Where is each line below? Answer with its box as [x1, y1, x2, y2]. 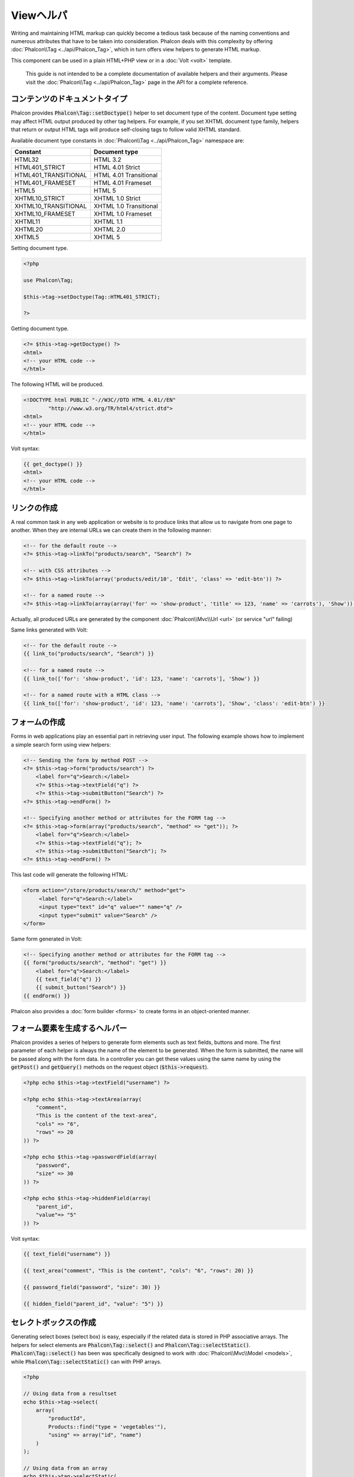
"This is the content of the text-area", [35, 1112, 158, 1119]
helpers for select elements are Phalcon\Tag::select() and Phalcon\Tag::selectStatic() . [11, 1341, 251, 1348]
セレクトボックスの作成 [11, 1317, 97, 1328]
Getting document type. [11, 325, 69, 332]
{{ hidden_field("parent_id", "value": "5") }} [23, 1300, 163, 1307]
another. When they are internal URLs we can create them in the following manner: [11, 526, 212, 533]
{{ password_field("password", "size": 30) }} [23, 1284, 160, 1291]
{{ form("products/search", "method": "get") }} [23, 959, 167, 966]
